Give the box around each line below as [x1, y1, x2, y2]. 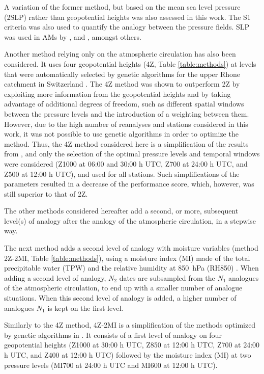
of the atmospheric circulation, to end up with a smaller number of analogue [4, 282, 243, 293]
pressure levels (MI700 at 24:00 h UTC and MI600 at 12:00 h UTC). [4, 359, 218, 370]
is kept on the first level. [47, 302, 124, 313]
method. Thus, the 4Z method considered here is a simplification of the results [4, 138, 249, 149]
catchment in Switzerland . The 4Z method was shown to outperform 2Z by [4, 78, 240, 89]
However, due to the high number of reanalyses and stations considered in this [4, 118, 248, 129]
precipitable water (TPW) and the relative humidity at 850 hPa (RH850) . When [4, 262, 259, 273]
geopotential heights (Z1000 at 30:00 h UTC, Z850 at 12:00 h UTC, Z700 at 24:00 [4, 339, 260, 350]
